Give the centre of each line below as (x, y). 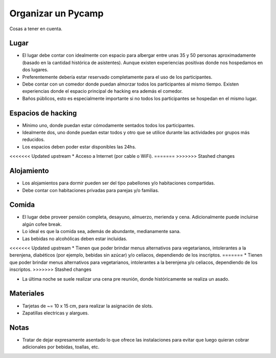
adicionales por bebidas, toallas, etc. (61, 347)
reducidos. (33, 140)
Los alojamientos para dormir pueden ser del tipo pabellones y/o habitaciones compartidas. (119, 183)
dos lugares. (35, 70)
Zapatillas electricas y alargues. (55, 313)
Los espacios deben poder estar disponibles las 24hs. (79, 146)
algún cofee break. (42, 224)
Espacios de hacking (43, 113)
